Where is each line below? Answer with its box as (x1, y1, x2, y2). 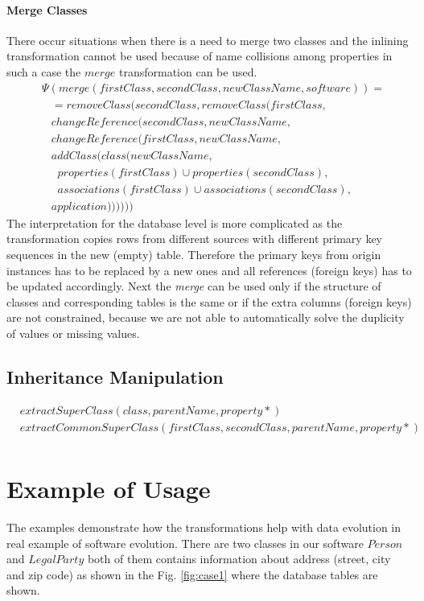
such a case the (6, 63, 81, 80)
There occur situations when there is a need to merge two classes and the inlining (6, 31, 409, 48)
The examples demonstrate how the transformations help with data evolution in (6, 519, 401, 535)
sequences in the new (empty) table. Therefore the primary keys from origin (6, 246, 381, 263)
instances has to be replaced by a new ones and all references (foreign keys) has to (6, 261, 412, 278)
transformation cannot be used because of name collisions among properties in (6, 47, 393, 64)
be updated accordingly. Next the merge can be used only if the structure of (6, 278, 381, 294)
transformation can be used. (118, 63, 257, 80)
